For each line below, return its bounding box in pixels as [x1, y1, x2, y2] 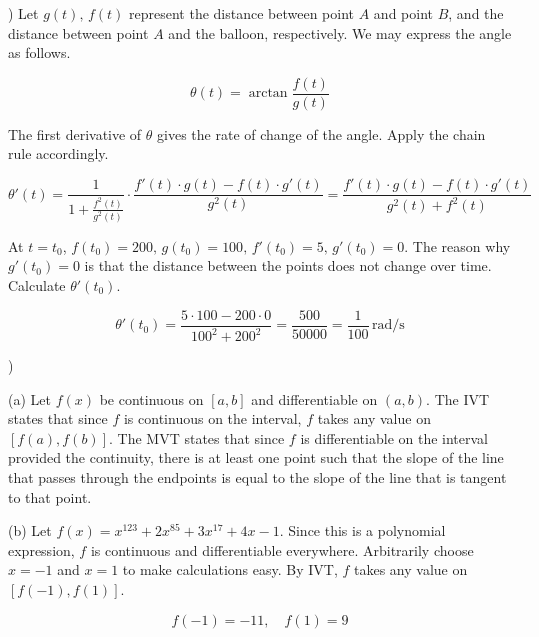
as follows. [8, 42, 71, 63]
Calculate [8, 275, 66, 295]
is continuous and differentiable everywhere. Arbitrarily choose [90, 539, 474, 560]
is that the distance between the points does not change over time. [84, 255, 492, 276]
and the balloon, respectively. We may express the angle [168, 22, 512, 43]
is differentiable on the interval [300, 427, 488, 448]
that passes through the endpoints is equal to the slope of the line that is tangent [8, 466, 507, 487]
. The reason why [404, 235, 511, 256]
